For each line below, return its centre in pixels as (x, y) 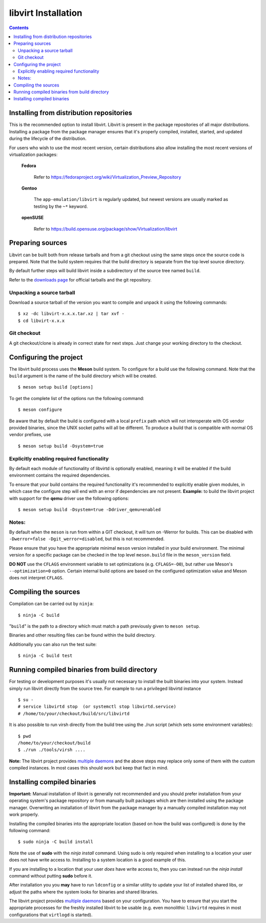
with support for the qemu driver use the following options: (69, 498)
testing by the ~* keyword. (61, 206)
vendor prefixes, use (30, 435)
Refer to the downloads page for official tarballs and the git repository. (81, 280)
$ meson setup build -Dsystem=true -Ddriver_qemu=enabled (89, 509)
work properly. (24, 814)
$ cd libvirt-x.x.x (41, 321)
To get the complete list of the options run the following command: (77, 398)
